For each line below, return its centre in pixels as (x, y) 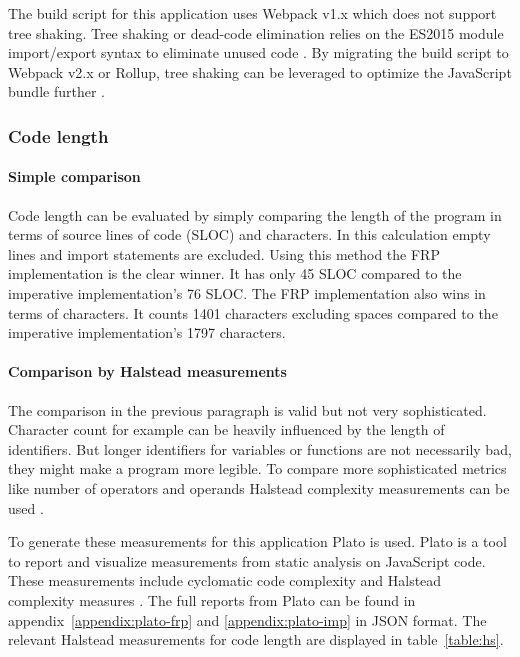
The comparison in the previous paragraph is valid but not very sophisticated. (247, 409)
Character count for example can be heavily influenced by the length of (226, 429)
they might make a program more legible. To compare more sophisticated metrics (257, 468)
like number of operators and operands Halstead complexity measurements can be (259, 487)
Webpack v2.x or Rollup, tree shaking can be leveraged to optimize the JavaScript (260, 71)
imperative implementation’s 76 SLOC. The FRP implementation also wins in (247, 292)
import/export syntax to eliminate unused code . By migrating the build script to (258, 52)
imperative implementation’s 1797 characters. (147, 332)
